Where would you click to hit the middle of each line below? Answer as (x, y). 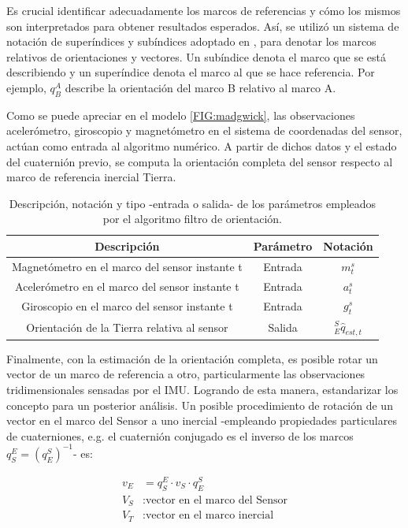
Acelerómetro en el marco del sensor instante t (127, 286)
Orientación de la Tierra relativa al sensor (127, 327)
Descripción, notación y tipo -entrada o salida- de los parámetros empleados (193, 203)
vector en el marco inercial (210, 516)
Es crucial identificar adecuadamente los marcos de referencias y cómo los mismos (204, 10)
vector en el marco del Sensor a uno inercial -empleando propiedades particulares (202, 420)
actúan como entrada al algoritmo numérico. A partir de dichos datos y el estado (202, 145)
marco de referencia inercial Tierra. (91, 177)
